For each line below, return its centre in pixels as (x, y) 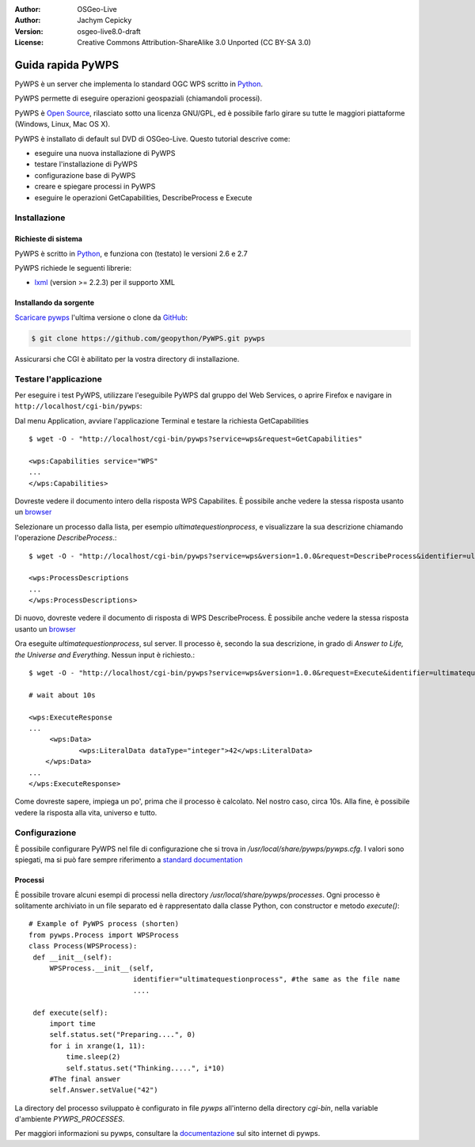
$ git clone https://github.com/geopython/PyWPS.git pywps (148, 338)
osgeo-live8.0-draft (109, 31)
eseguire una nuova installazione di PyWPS (105, 154)
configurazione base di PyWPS (85, 175)
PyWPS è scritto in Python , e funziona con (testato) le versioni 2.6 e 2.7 (131, 253)
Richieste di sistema (49, 239)
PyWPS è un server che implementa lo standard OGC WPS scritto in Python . (139, 84)
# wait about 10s (62, 695)
